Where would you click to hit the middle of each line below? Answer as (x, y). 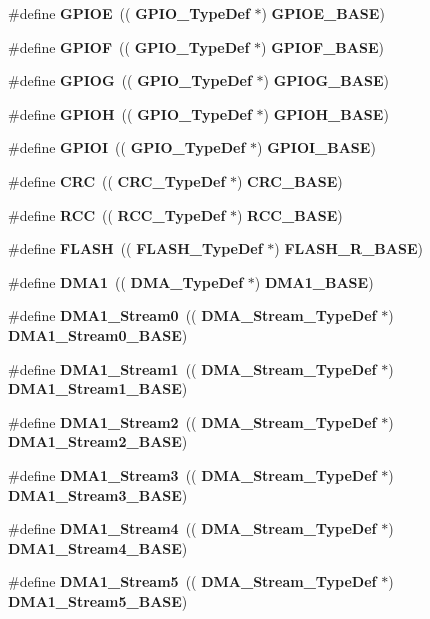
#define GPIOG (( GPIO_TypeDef (130, 80)
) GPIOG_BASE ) (326, 80)
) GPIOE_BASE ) (323, 13)
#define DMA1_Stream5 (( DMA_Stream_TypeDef (192, 581)
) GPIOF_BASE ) (322, 46)
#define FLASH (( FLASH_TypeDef (135, 248)
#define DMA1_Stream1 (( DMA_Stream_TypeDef (192, 368)
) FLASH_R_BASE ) (348, 248)
